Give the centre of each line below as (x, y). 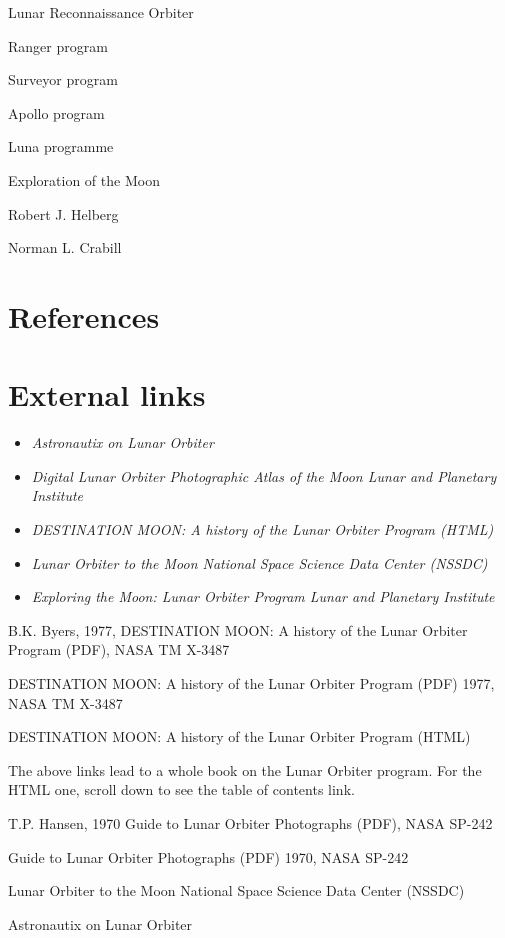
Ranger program (58, 45)
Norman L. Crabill (65, 247)
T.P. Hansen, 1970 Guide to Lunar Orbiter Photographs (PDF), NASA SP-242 (250, 822)
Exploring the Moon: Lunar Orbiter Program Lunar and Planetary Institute (263, 596)
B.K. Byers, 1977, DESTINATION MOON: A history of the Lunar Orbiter (238, 629)
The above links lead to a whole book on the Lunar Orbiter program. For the (245, 769)
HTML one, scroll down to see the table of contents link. (181, 789)
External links (107, 394)
